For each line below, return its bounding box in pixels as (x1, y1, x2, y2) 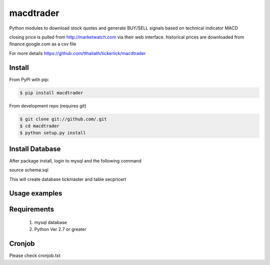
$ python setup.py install (19, 130, 86, 136)
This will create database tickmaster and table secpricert (9, 176, 126, 182)
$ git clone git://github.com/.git (19, 116, 107, 122)
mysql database (34, 219, 67, 225)
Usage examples (9, 189, 62, 197)
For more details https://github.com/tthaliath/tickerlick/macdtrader (9, 50, 146, 56)
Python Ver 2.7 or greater (34, 226, 87, 232)
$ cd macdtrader (19, 123, 60, 128)
